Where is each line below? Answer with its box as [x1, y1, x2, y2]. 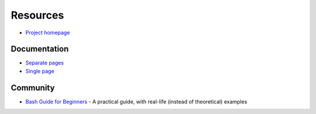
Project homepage [25, 29, 70, 36]
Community [11, 83, 55, 92]
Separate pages [25, 59, 64, 66]
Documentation [11, 44, 69, 54]
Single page [25, 67, 55, 74]
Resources [11, 9, 64, 22]
